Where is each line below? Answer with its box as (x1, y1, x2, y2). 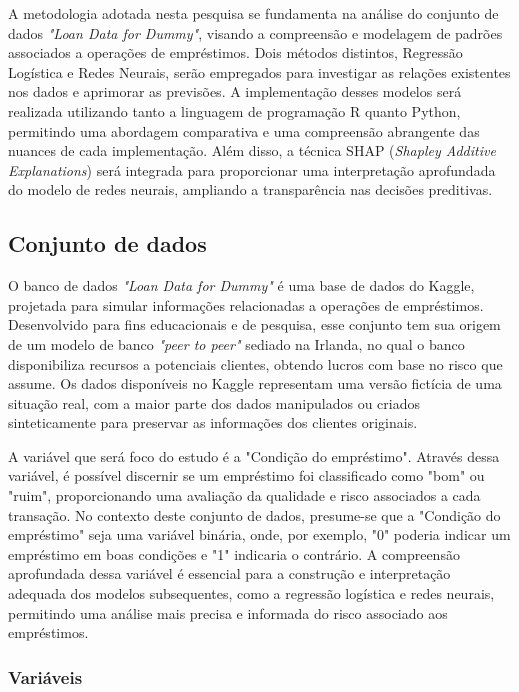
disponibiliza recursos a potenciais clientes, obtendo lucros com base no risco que (8, 353, 503, 374)
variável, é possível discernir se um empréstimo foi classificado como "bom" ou (8, 465, 485, 486)
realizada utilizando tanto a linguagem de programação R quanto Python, (8, 100, 461, 121)
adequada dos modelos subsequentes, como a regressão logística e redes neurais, (8, 583, 495, 604)
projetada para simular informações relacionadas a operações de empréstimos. (8, 294, 484, 315)
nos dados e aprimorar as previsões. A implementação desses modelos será (8, 81, 462, 102)
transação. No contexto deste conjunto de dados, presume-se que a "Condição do (8, 504, 501, 525)
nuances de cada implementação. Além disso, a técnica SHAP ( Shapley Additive (8, 140, 496, 161)
